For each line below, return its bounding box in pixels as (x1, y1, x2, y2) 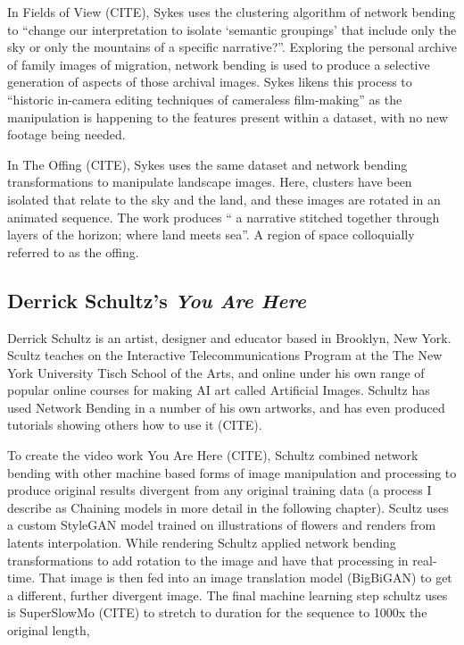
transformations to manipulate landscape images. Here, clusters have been (7, 172, 412, 191)
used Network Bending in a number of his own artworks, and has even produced (7, 398, 445, 416)
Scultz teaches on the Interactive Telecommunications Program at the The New (7, 346, 443, 364)
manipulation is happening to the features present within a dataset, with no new (7, 107, 448, 126)
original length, (7, 621, 90, 640)
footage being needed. (7, 125, 126, 144)
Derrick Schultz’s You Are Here (7, 286, 306, 314)
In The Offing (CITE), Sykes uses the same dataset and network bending (7, 155, 408, 173)
